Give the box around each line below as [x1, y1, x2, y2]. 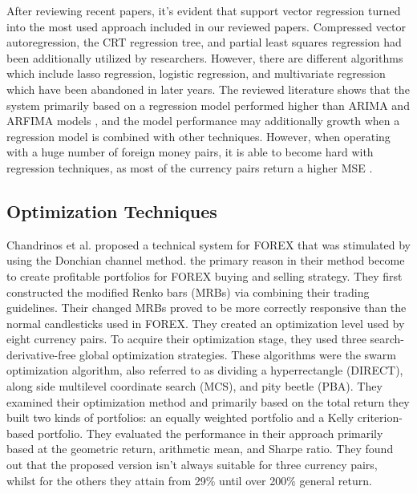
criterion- [357, 409, 403, 426]
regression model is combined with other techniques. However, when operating [6, 128, 391, 144]
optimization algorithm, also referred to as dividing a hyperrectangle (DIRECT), [6, 362, 403, 379]
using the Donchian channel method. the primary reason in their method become [6, 252, 405, 269]
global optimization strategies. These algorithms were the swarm [79, 346, 396, 362]
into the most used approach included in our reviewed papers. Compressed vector [6, 18, 406, 34]
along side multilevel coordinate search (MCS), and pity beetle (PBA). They [6, 378, 383, 395]
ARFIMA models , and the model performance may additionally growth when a [6, 112, 400, 129]
